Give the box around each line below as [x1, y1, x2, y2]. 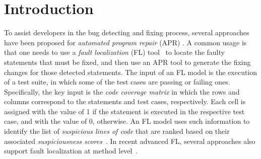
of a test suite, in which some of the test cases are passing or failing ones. [4, 76, 230, 87]
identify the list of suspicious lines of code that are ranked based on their [4, 126, 230, 136]
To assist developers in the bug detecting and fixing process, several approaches [4, 27, 249, 38]
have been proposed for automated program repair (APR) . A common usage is [4, 37, 247, 47]
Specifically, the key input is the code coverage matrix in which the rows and [4, 86, 240, 97]
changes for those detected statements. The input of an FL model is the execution [4, 66, 257, 77]
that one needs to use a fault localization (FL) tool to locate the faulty [4, 47, 225, 57]
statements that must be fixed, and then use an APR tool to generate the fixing [4, 56, 251, 67]
